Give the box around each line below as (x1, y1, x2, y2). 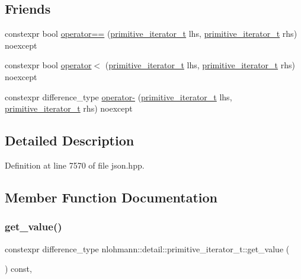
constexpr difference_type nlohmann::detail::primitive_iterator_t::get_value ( (5, 242, 290, 255)
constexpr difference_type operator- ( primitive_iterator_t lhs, (5, 90, 232, 103)
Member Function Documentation (5, 188, 218, 206)
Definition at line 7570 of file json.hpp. (5, 158, 145, 171)
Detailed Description (5, 131, 135, 150)
